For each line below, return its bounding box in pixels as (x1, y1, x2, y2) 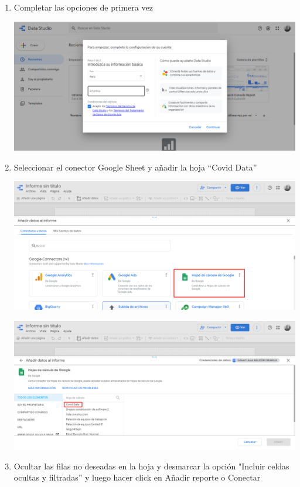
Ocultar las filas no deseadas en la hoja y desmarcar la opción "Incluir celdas (13, 459, 289, 472)
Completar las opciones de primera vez (13, 1, 153, 13)
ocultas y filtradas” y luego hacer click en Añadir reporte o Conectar (13, 471, 261, 483)
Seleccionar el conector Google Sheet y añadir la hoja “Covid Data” (13, 161, 257, 173)
